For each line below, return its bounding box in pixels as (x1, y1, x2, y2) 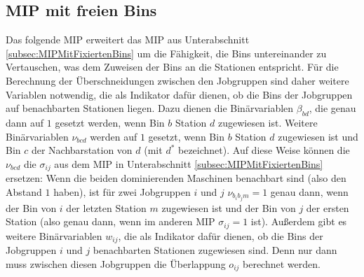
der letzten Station (66, 200, 147, 215)
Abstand (6, 184, 42, 199)
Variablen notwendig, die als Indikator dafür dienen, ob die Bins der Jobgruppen (6, 87, 353, 101)
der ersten (306, 200, 349, 215)
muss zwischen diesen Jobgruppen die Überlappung (6, 256, 226, 271)
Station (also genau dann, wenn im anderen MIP (6, 214, 215, 229)
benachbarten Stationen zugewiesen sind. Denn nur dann (93, 243, 337, 257)
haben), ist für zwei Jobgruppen (53, 184, 191, 199)
